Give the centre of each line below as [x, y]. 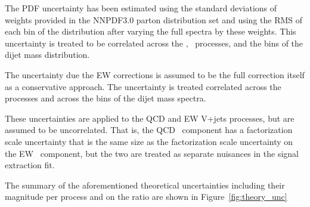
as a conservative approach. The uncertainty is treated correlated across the [143, 86]
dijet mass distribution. [47, 55]
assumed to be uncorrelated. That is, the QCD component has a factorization [149, 130]
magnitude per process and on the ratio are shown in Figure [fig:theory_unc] [146, 197]
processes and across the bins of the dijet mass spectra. [106, 98]
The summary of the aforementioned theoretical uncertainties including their [145, 185]
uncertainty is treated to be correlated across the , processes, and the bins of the [154, 43]
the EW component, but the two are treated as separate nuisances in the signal [152, 153]
